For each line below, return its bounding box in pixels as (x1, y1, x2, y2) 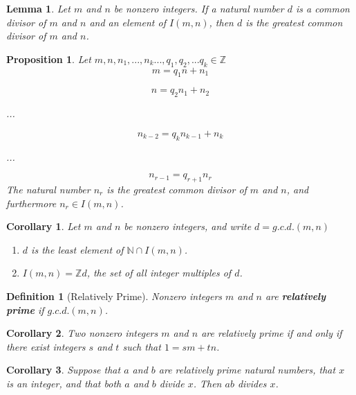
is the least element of (31, 242, 124, 256)
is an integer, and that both (6, 376, 122, 390)
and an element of (89, 15, 166, 29)
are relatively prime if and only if (201, 326, 342, 340)
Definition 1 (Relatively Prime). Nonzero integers (6, 288, 223, 303)
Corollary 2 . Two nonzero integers (6, 326, 158, 340)
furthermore (6, 195, 57, 210)
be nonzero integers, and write (124, 219, 252, 234)
